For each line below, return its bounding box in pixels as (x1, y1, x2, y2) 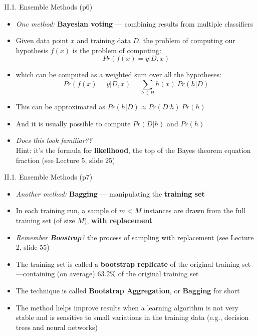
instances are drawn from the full (143, 205, 245, 216)
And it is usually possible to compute (16, 118, 131, 128)
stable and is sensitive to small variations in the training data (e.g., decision (16, 312, 249, 322)
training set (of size (16, 215, 75, 226)
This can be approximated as (16, 101, 105, 112)
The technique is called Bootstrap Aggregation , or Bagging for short (16, 285, 240, 296)
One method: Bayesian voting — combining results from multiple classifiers (16, 18, 253, 29)
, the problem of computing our (139, 35, 235, 46)
